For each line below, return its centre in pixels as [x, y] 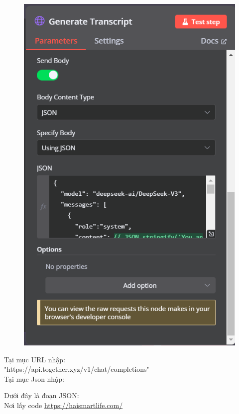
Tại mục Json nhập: [34, 378]
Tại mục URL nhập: [35, 359]
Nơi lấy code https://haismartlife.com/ [63, 405]
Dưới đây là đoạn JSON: [42, 395]
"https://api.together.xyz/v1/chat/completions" [77, 369]
